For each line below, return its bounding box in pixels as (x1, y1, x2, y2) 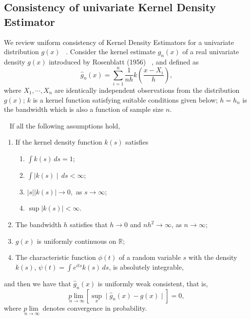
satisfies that (70, 219, 108, 230)
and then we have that (4, 278, 71, 288)
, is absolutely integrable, (109, 261, 184, 272)
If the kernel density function (15, 137, 102, 147)
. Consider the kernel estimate (66, 46, 155, 57)
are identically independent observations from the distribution (55, 85, 240, 95)
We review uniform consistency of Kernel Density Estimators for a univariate (4, 37, 234, 47)
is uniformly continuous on (37, 235, 116, 246)
